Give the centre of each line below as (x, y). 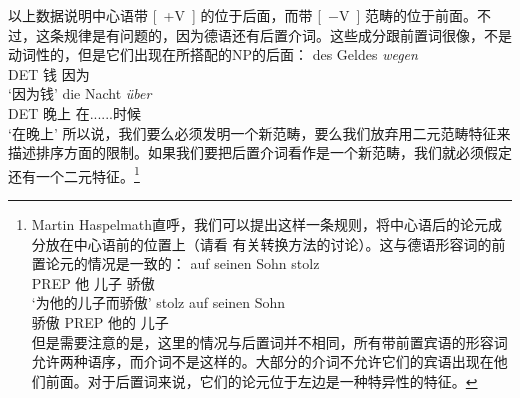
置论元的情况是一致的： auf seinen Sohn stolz (175, 263)
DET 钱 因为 (49, 73)
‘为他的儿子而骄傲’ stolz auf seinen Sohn (158, 302)
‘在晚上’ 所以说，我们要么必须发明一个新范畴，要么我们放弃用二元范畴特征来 (259, 132)
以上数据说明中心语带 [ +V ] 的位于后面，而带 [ (165, 15)
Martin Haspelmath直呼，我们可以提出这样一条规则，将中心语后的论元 (260, 224)
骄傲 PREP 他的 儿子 (100, 321)
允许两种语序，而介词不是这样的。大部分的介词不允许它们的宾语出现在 (262, 361)
